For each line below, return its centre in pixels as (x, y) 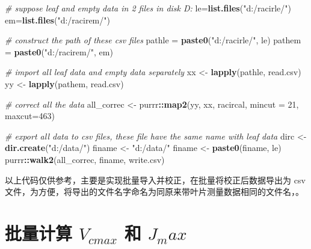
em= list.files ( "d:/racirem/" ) (57, 20)
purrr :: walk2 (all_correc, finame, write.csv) (85, 159)
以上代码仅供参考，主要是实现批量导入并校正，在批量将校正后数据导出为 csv (155, 180)
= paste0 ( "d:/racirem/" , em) (59, 51)
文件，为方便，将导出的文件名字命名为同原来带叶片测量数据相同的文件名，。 (154, 192)
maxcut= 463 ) (30, 116)
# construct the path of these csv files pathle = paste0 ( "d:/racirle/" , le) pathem (153, 40)
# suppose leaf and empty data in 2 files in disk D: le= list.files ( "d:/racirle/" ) (148, 8)
